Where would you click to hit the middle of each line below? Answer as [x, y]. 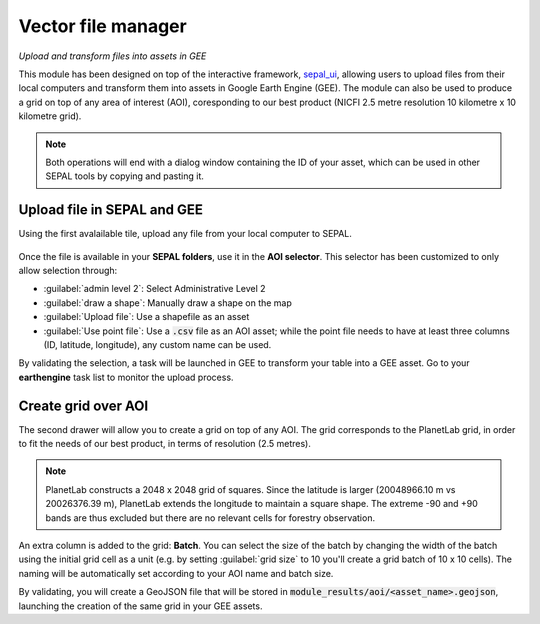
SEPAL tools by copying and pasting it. [124, 176]
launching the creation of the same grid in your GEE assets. [140, 606]
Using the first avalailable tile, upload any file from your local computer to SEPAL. [185, 234]
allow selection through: [68, 270]
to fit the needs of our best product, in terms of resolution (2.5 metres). [165, 443]
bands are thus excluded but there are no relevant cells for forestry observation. [210, 517]
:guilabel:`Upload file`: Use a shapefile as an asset [146, 317]
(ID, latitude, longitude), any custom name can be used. [157, 344]
